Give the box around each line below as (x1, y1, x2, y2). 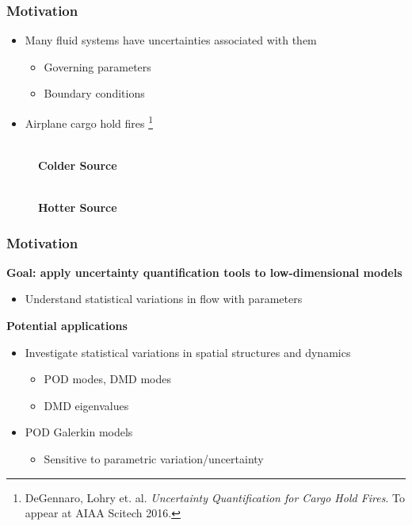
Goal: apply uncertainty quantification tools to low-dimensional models (6, 263, 402, 280)
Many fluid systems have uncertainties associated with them (25, 32, 317, 48)
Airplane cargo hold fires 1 (25, 113, 154, 131)
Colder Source (38, 156, 117, 173)
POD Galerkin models (25, 424, 133, 440)
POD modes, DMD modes (44, 371, 171, 387)
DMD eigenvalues (44, 397, 129, 413)
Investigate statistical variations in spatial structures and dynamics (25, 344, 351, 360)
